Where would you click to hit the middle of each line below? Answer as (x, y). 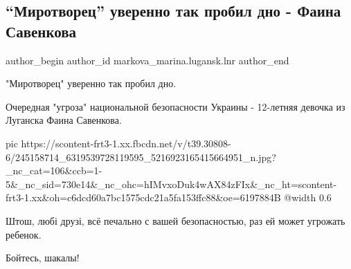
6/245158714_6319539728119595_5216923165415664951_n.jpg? (141, 157)
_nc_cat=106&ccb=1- (54, 170)
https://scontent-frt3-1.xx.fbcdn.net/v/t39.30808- (126, 143)
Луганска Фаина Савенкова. (64, 120)
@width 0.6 (308, 197)
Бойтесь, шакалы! (43, 258)
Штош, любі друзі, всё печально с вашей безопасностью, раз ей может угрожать (175, 220)
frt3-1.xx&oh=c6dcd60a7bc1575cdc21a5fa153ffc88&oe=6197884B (143, 197)
